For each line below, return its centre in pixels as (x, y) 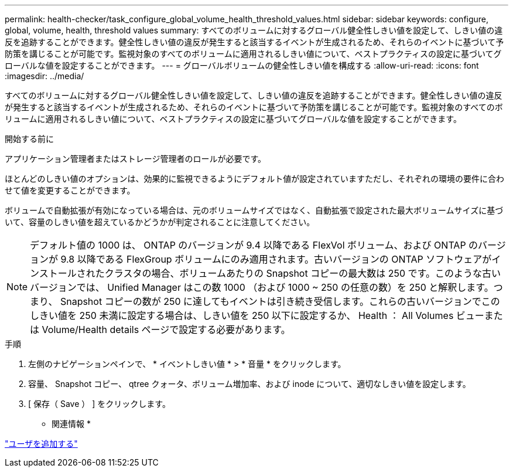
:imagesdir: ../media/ (45, 76)
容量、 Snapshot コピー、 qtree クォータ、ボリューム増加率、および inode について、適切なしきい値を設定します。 (249, 384)
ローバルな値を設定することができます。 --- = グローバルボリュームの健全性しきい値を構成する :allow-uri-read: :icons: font (242, 65)
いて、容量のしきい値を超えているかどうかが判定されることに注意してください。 (160, 222)
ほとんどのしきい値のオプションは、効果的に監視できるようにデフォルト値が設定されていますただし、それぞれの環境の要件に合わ (254, 179)
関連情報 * (71, 424)
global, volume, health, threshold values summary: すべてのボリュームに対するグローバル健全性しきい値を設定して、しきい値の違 (254, 30)
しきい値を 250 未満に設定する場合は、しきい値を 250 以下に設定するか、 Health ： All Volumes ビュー (257, 315)
